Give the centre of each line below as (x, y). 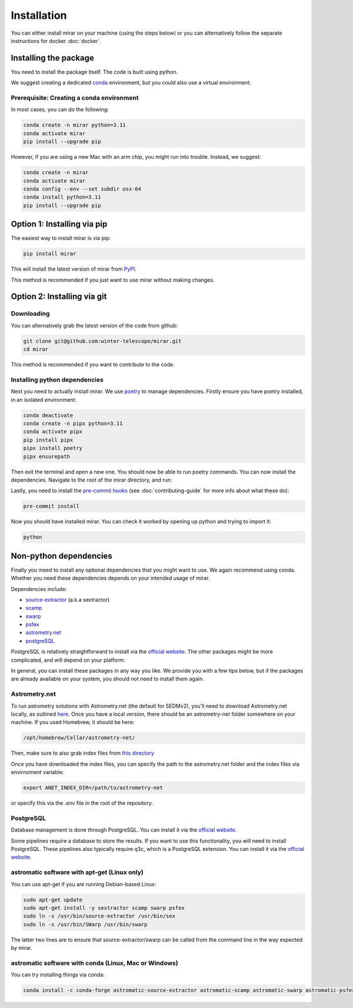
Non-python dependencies (62, 556)
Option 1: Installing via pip (59, 224)
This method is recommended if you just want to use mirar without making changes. (113, 280)
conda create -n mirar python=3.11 (74, 125)
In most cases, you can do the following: (60, 109)
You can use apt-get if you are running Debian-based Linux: (84, 884)
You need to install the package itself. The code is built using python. (94, 72)
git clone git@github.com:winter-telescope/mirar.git (102, 341)
